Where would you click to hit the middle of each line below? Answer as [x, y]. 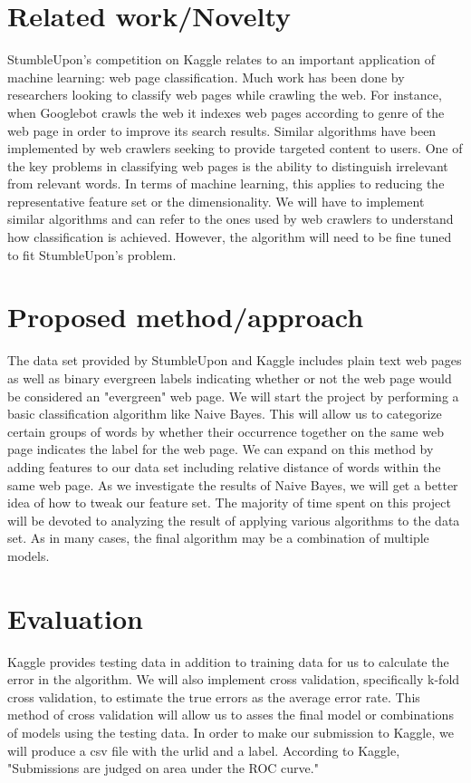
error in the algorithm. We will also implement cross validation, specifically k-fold [234, 679]
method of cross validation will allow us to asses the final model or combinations [231, 715]
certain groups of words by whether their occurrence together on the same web [226, 431]
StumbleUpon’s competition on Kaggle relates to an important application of [221, 59]
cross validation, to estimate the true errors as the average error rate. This [214, 696]
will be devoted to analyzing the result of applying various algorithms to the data [234, 520]
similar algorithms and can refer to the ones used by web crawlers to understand [231, 219]
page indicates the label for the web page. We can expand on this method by [221, 449]
